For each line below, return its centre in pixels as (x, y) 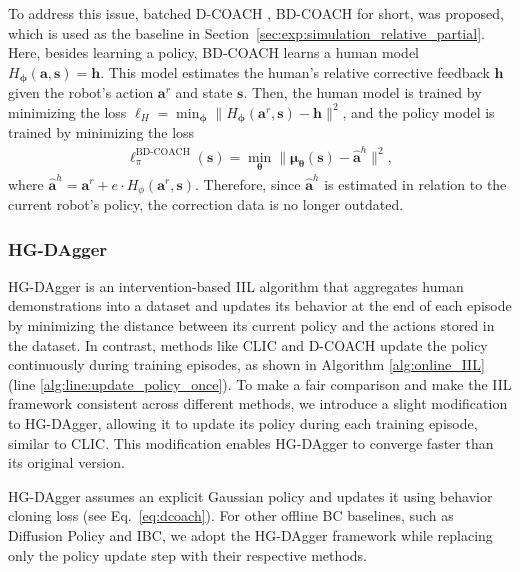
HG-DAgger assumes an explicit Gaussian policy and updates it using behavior (250, 495)
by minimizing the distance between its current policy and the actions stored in (251, 325)
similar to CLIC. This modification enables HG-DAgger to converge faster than (251, 442)
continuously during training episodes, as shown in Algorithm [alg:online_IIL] (246, 364)
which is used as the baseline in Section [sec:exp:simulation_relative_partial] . (246, 32)
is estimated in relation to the (415, 183)
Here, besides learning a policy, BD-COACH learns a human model (213, 52)
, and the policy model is (418, 111)
